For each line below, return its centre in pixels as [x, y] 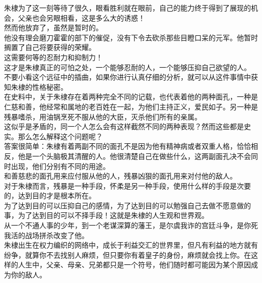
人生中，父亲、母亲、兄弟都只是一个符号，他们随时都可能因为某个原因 [134, 265]
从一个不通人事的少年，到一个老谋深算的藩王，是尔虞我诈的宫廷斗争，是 [124, 225]
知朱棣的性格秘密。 [36, 87]
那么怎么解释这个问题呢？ [60, 136]
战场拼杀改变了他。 [57, 235]
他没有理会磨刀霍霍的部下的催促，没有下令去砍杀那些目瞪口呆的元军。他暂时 [131, 37]
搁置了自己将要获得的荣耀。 [50, 47]
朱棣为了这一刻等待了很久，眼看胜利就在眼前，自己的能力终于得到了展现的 [127, 8]
